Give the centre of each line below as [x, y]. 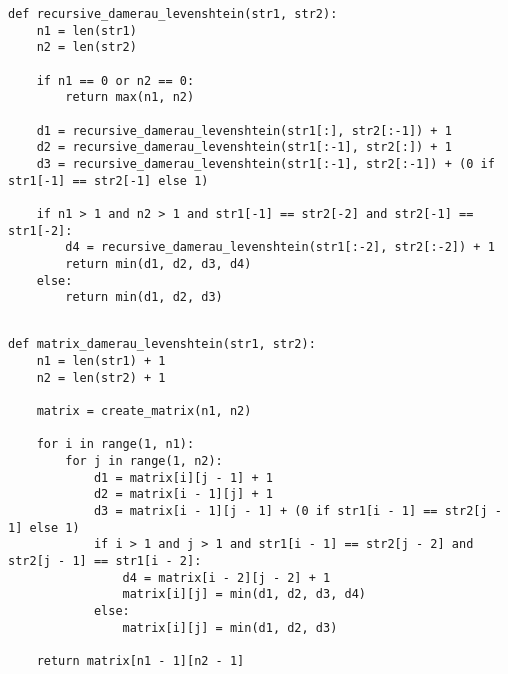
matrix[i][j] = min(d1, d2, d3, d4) [244, 594]
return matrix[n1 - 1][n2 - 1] [140, 660]
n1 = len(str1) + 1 [101, 361]
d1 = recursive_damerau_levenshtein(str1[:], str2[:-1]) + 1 [244, 130]
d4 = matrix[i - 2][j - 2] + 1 [226, 577]
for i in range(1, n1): [115, 444]
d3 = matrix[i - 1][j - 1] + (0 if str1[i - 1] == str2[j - [297, 511]
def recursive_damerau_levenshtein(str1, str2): [173, 14]
